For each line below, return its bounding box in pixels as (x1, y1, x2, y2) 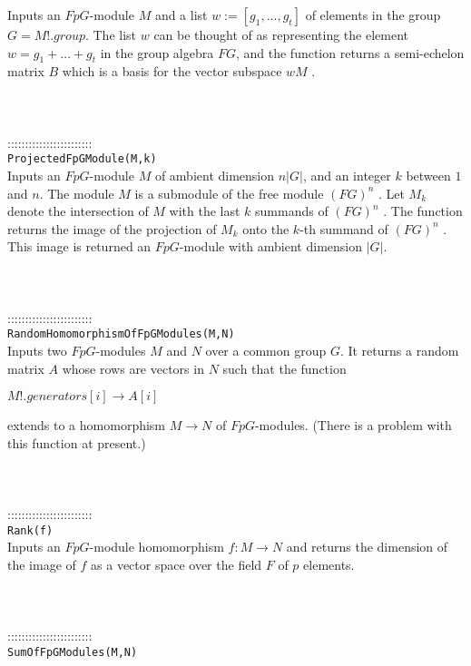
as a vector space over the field (91, 555, 262, 574)
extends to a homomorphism (7, 416, 166, 435)
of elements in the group (305, 5, 441, 24)
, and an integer (302, 166, 391, 185)
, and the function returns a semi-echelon (235, 43, 465, 62)
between (406, 166, 451, 185)
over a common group (205, 341, 327, 360)
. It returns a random (339, 341, 459, 360)
